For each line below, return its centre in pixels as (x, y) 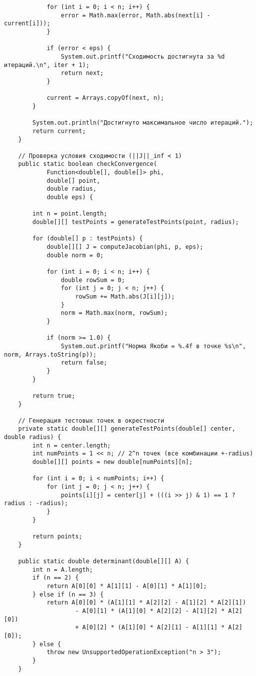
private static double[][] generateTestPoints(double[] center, (127, 429)
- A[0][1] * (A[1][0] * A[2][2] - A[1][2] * (150, 611)
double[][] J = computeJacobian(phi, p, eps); (125, 247)
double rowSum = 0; (93, 280)
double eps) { (70, 197)
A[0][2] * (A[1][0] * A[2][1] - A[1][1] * (153, 628)
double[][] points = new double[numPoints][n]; (113, 462)
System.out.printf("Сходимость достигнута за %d (143, 56)
